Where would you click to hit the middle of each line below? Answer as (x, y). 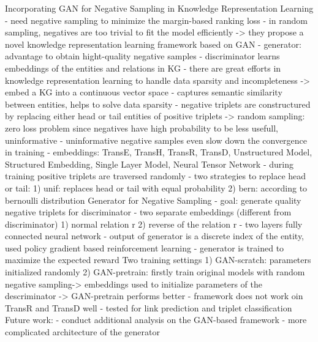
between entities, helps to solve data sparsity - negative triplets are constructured (158, 104)
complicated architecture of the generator (82, 332)
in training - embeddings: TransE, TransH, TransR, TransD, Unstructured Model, (159, 152)
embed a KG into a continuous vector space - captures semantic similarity (144, 92)
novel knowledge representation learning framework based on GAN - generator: (153, 44)
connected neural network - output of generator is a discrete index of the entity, (155, 236)
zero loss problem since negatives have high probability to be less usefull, (142, 128)
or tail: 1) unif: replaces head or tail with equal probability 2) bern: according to (156, 188)
